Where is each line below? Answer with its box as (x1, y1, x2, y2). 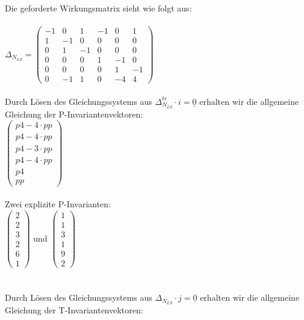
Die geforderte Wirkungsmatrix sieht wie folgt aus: (5, 1, 192, 14)
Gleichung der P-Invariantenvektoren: (5, 107, 143, 120)
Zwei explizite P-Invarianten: (5, 198, 111, 210)
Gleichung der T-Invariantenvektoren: (5, 304, 143, 316)
